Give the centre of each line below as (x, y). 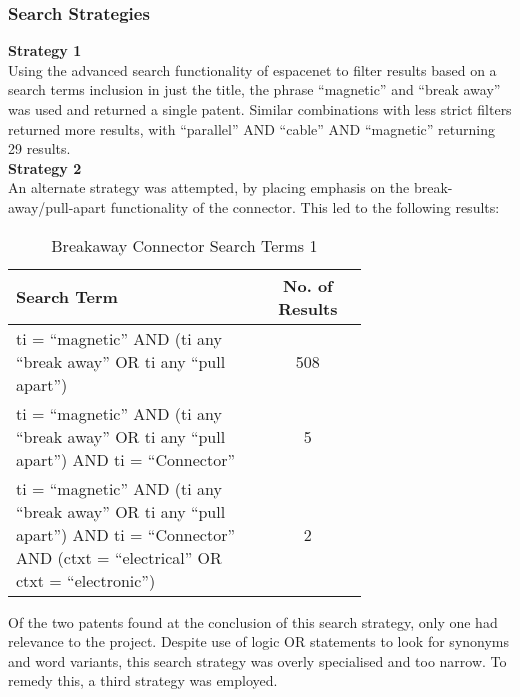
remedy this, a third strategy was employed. (143, 680)
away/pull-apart (57, 206)
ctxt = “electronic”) (86, 580)
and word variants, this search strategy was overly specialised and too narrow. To (257, 660)
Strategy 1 (45, 50)
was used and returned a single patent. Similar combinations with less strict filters (260, 109)
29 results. (39, 148)
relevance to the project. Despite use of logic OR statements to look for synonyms (259, 641)
